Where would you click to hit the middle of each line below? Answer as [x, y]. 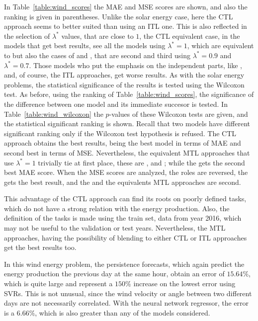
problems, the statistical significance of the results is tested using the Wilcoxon [124, 84]
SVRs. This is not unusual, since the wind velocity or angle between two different [128, 293]
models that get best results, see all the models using [85, 45]
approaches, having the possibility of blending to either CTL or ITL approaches [126, 237]
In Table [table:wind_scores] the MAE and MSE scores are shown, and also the [126, 6]
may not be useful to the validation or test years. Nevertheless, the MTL [115, 228]
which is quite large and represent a [58, 283]
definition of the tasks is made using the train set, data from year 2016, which [123, 218]
